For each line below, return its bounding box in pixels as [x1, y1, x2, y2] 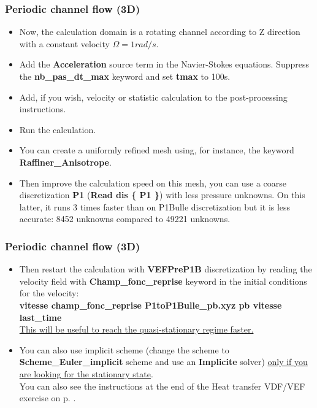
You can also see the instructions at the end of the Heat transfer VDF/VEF [19, 379, 305, 392]
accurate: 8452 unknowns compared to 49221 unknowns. [19, 212, 231, 225]
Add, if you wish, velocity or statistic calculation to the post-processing [19, 90, 288, 103]
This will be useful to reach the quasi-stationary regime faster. [19, 323, 254, 336]
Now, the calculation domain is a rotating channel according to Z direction [19, 25, 300, 38]
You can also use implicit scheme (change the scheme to [19, 343, 229, 356]
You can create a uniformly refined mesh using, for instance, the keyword [19, 144, 294, 156]
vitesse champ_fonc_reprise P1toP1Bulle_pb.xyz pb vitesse [19, 298, 282, 311]
